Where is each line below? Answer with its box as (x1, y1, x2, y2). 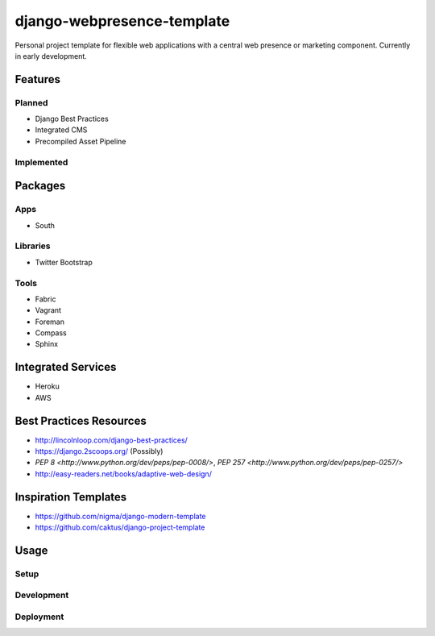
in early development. (14, 51, 88, 60)
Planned (14, 97, 48, 108)
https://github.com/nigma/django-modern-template (35, 511, 206, 521)
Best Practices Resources (14, 414, 147, 427)
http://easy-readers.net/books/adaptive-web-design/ (35, 468, 213, 479)
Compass (35, 328, 68, 338)
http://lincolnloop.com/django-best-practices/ (35, 435, 188, 445)
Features (14, 73, 60, 86)
